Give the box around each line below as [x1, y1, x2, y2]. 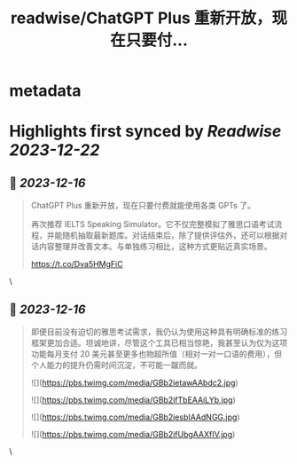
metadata [9, 81, 82, 101]
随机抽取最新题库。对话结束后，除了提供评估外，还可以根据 [61, 230, 280, 240]
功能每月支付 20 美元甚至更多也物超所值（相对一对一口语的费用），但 [30, 349, 283, 359]
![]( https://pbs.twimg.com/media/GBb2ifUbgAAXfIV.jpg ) [30, 429, 236, 439]
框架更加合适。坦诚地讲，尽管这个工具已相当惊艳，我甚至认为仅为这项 [30, 338, 288, 348]
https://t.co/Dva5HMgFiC [30, 259, 123, 270]
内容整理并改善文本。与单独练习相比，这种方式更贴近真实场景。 [38, 241, 272, 252]
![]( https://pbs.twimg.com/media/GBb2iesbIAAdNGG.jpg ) [30, 412, 240, 422]
